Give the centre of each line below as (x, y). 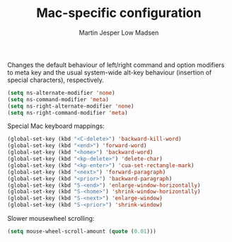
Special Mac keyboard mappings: (56, 126)
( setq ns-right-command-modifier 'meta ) (68, 113)
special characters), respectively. (56, 80)
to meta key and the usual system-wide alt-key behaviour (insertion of (110, 72)
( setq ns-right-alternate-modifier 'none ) (71, 106)
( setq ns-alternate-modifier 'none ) (61, 93)
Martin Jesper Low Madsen (119, 33)
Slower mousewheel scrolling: (51, 219)
